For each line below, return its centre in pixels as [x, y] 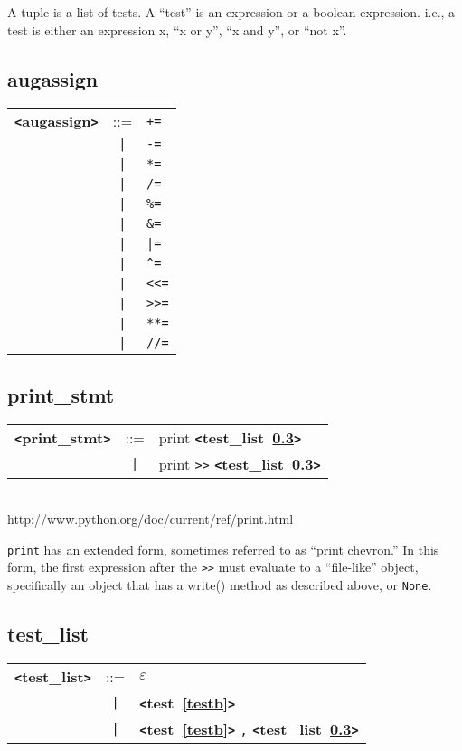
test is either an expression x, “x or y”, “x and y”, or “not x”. [177, 29]
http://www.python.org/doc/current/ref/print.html [151, 519]
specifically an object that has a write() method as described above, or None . [220, 585]
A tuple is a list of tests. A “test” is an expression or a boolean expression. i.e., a [231, 12]
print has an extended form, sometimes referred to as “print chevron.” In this [223, 549]
